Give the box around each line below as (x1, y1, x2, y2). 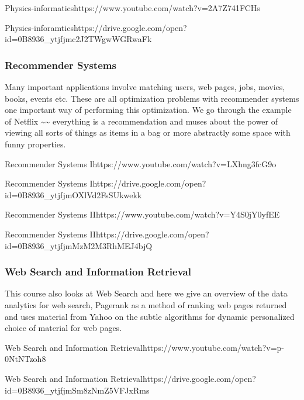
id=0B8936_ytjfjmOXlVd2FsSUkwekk (5, 188, 142, 201)
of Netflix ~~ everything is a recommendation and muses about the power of (5, 115, 278, 127)
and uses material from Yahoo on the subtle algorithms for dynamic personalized (5, 310, 295, 322)
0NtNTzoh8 (5, 353, 46, 365)
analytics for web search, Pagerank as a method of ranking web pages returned (5, 298, 287, 311)
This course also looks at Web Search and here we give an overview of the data (5, 287, 288, 299)
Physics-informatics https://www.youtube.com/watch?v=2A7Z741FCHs (5, 2, 260, 13)
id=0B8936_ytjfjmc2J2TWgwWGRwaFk (5, 33, 152, 45)
